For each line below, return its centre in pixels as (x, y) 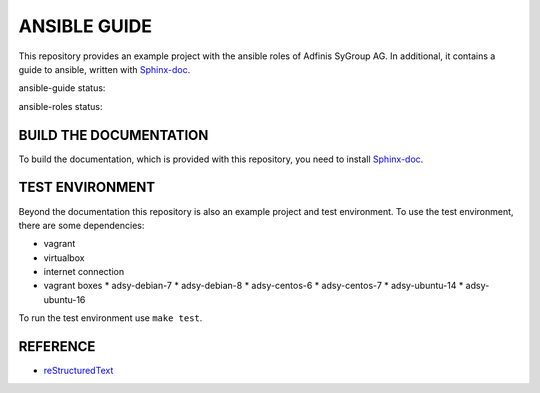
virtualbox (64, 257)
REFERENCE (57, 346)
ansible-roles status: (60, 106)
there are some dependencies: (81, 225)
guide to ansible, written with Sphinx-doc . (104, 69)
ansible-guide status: (62, 88)
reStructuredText (78, 371)
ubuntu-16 (64, 299)
